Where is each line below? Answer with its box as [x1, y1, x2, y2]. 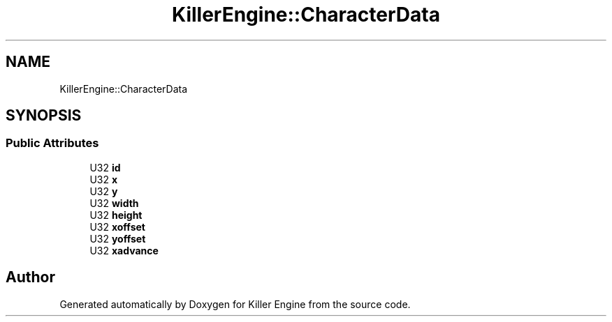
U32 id [89, 161, 121, 174]
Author [6, 268, 55, 286]
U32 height [89, 208, 143, 221]
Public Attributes [6, 136, 99, 151]
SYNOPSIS [6, 107, 82, 125]
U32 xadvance [89, 244, 159, 256]
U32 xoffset [89, 220, 145, 233]
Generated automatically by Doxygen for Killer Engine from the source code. [59, 298, 411, 310]
